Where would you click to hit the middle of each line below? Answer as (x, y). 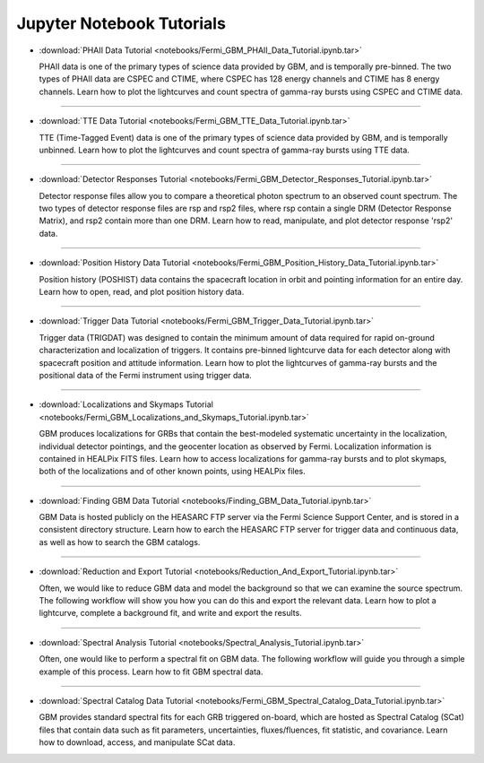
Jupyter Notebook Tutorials (121, 23)
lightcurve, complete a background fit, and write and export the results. (170, 613)
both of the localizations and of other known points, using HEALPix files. (173, 472)
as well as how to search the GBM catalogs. (120, 542)
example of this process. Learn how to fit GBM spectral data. (151, 672)
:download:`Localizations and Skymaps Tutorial (126, 404)
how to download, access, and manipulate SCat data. (137, 742)
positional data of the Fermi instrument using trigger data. (146, 375)
